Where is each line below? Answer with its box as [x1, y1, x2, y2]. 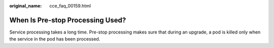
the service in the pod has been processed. [9, 36, 100, 42]
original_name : [9, 3, 42, 8]
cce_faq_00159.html [49, 3, 91, 8]
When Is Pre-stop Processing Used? [9, 15, 126, 24]
